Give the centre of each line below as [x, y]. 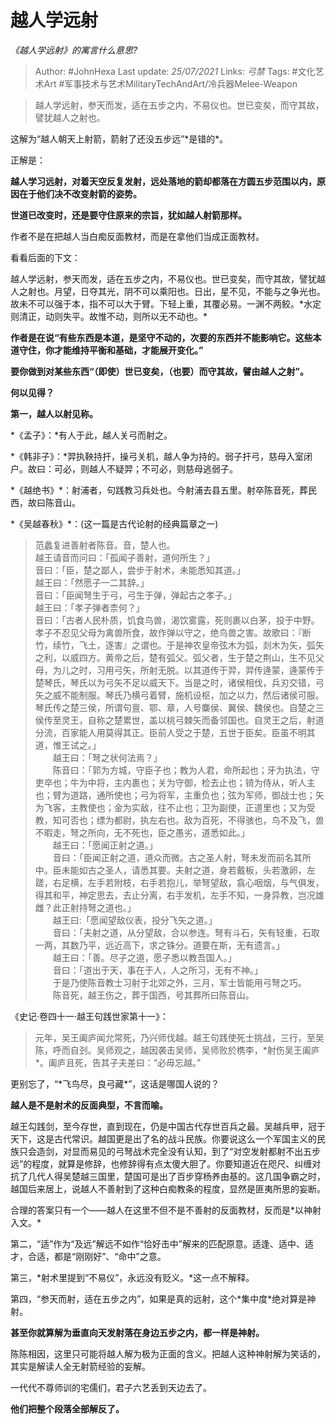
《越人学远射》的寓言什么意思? [74, 50]
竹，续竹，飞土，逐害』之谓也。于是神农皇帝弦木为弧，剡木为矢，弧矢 [179, 645]
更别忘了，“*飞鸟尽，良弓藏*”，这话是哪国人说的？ [115, 1083]
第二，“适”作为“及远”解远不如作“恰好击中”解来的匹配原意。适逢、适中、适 [162, 1243]
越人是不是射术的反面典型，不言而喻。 [89, 1105]
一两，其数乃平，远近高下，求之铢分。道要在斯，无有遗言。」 [159, 945]
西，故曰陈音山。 [45, 502]
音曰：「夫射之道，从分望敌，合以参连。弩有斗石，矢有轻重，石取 [186, 932]
